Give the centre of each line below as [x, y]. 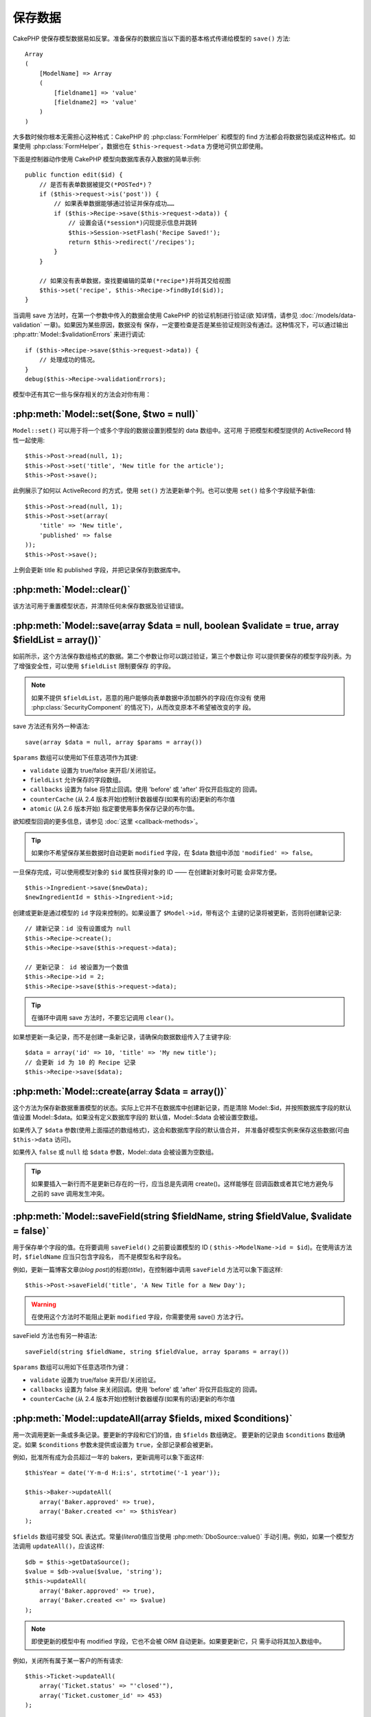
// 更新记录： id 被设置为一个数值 [77, 967]
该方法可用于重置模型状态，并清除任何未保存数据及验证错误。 [100, 606]
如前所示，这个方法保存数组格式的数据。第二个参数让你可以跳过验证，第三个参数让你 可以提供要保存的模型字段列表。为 [182, 657]
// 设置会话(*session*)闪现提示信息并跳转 [133, 223]
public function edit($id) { [74, 175]
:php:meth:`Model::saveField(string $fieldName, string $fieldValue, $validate [182, 1217]
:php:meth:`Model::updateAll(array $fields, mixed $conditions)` [153, 1419]
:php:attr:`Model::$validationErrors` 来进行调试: [79, 334]
